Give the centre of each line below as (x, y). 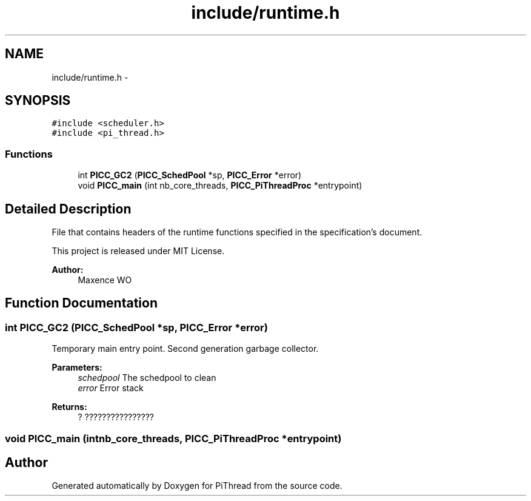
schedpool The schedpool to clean (147, 378)
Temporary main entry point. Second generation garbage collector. (185, 349)
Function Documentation (81, 303)
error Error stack (111, 388)
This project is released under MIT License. (138, 251)
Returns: (69, 407)
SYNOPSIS (38, 101)
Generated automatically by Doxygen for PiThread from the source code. (197, 486)
